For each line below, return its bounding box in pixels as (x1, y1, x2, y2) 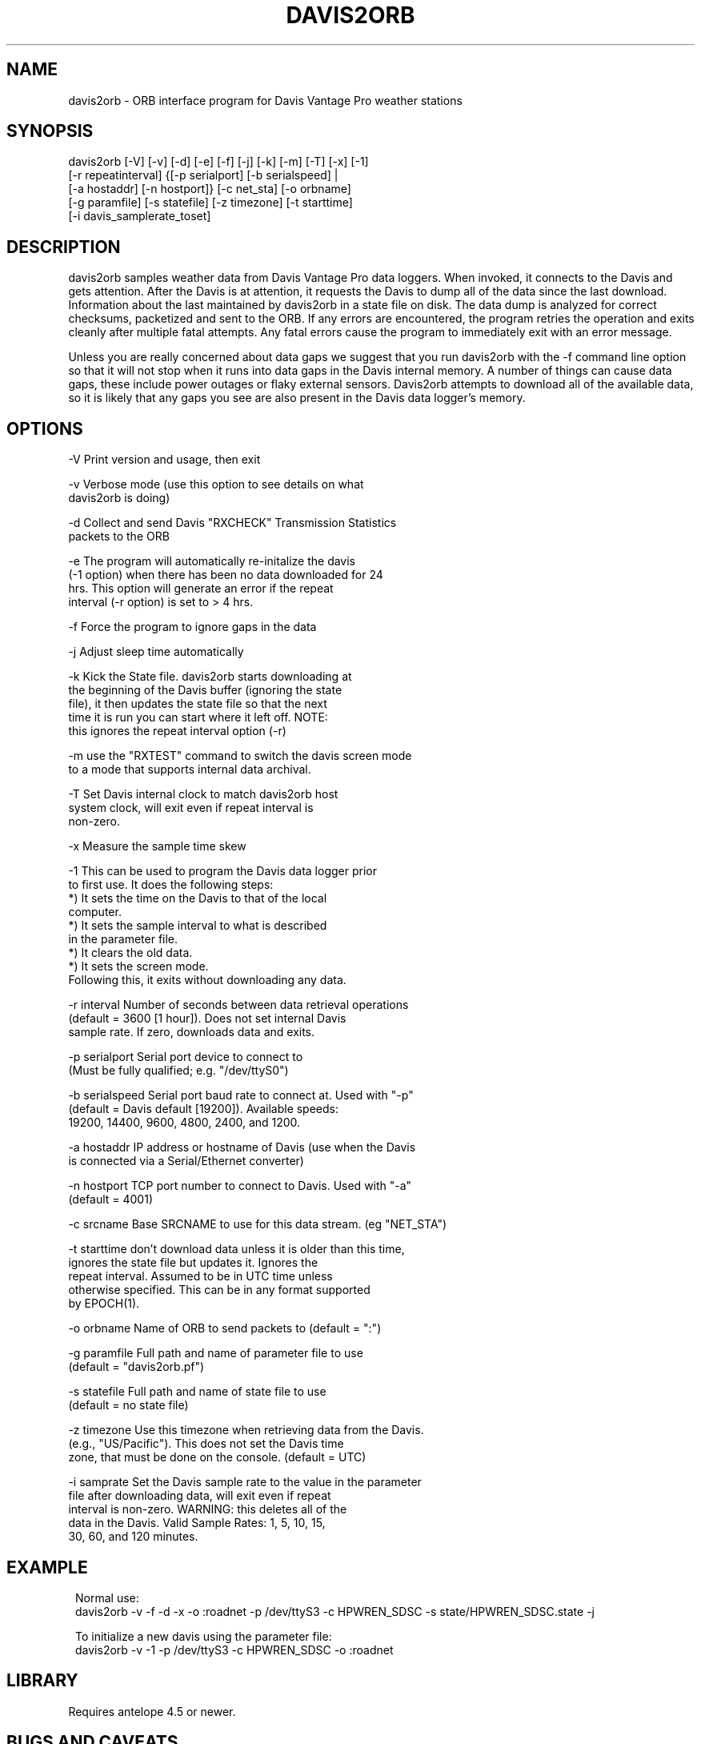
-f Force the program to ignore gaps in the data (68, 620, 317, 634)
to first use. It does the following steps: (68, 878, 274, 892)
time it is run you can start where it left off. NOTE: (68, 710, 328, 725)
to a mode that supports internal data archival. (68, 762, 311, 777)
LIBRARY (6, 1670, 78, 1691)
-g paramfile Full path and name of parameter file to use (68, 1346, 363, 1360)
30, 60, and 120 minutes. (68, 1529, 198, 1544)
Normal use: (75, 1590, 139, 1605)
